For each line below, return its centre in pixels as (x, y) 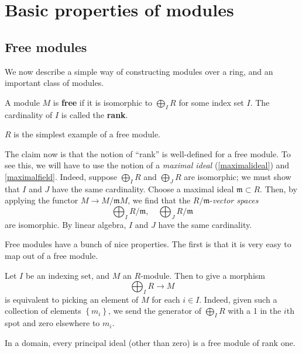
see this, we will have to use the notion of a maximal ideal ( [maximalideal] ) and (147, 165)
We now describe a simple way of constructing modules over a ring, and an (139, 71)
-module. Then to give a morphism (203, 275)
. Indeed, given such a (238, 299)
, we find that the (159, 200)
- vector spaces (234, 200)
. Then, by (279, 188)
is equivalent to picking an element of (72, 299)
